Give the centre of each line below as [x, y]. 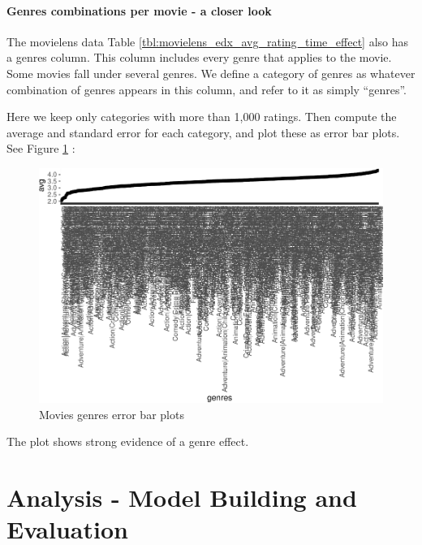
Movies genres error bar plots [112, 414]
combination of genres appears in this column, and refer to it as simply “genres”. [207, 89]
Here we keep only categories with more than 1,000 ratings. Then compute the [202, 117]
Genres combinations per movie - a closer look [139, 10]
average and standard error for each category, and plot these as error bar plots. [203, 132]
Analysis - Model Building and [182, 497]
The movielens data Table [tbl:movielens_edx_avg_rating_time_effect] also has [208, 41]
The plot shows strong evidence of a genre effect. [128, 441]
